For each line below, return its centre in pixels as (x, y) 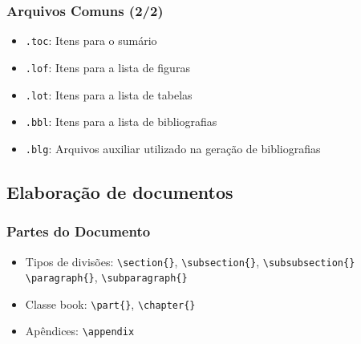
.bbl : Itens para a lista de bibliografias (121, 121)
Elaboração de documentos (120, 191)
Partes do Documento (79, 231)
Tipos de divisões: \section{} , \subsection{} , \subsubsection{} (190, 261)
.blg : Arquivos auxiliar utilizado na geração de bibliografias (173, 148)
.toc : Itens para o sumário (91, 40)
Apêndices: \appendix (80, 331)
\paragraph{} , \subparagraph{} (106, 277)
